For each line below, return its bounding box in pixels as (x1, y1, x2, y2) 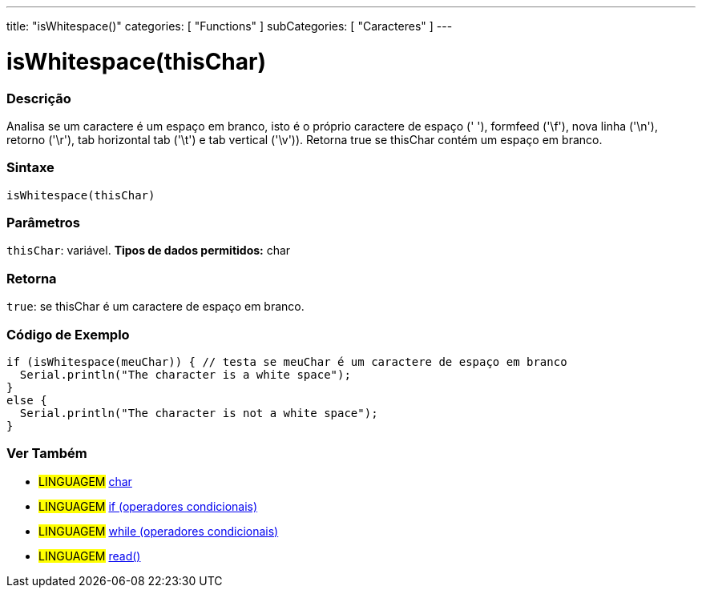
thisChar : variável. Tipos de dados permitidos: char (6, 243, 291, 258)
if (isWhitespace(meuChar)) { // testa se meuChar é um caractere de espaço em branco (6, 355, 567, 368)
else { (6, 393, 47, 407)
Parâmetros (6, 215, 80, 231)
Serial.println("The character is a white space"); (19, 367, 351, 381)
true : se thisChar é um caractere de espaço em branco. (6, 299, 305, 314)
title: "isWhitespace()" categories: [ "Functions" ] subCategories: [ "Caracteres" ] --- (6, 19, 453, 33)
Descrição (6, 90, 71, 106)
